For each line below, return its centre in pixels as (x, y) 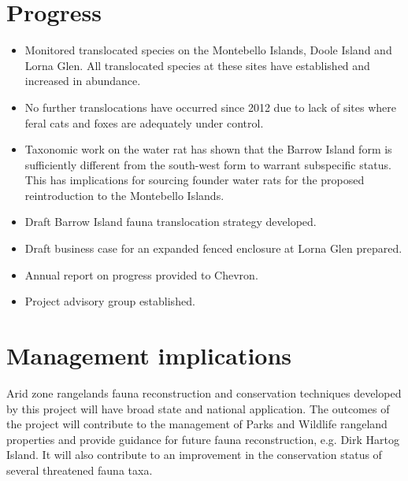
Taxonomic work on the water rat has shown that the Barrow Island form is (208, 149)
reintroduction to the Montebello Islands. (124, 195)
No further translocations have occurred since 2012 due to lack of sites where (210, 107)
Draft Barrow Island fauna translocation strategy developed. (171, 222)
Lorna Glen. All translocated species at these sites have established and (197, 65)
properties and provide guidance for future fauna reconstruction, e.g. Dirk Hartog (203, 439)
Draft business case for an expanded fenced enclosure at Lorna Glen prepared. (213, 248)
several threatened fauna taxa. (80, 470)
